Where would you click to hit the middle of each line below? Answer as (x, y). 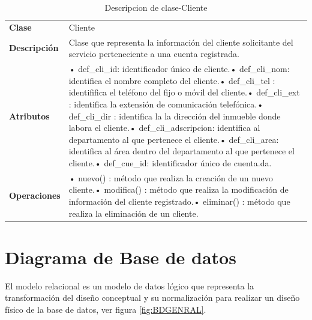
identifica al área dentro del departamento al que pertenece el (181, 151)
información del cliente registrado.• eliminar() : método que (179, 201)
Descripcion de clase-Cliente (156, 7)
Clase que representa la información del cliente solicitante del (181, 42)
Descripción (34, 48)
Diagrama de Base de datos (121, 257)
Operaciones (35, 195)
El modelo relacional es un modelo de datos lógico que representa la (130, 285)
